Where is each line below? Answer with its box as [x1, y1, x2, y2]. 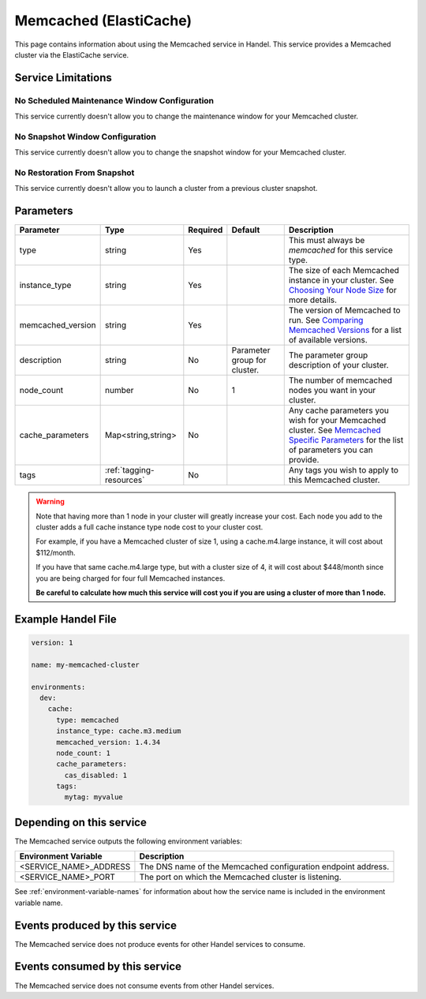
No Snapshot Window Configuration [14, 131, 157, 142]
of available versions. [288, 335, 368, 346]
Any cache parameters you [288, 405, 390, 416]
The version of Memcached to [288, 305, 402, 316]
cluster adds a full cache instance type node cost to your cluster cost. [35, 522, 263, 532]
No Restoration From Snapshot [14, 167, 135, 178]
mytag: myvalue [64, 793, 124, 802]
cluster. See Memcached [288, 425, 382, 436]
